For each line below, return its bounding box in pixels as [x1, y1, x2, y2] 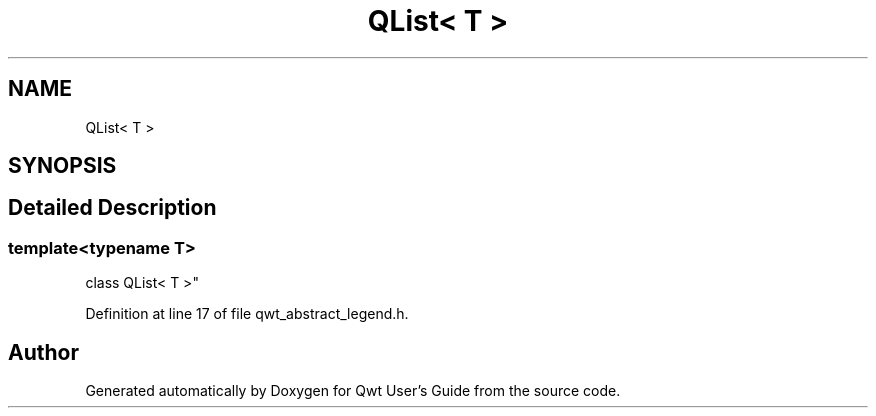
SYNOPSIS [8, 153, 117, 179]
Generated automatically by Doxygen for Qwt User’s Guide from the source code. [85, 382, 621, 400]
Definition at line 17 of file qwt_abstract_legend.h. [85, 305, 409, 323]
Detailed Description [8, 195, 217, 221]
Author [8, 339, 79, 365]
